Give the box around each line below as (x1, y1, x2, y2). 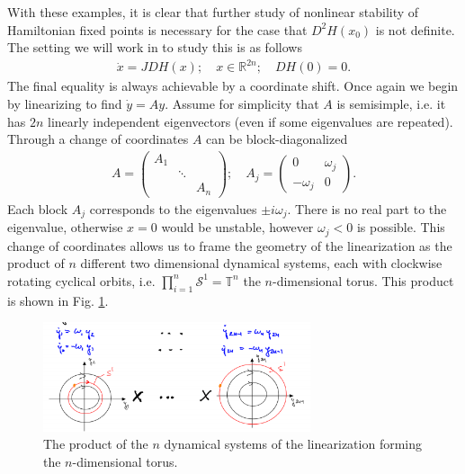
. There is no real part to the (287, 199, 447, 218)
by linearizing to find (7, 94, 122, 112)
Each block (7, 199, 68, 218)
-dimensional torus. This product (272, 271, 454, 290)
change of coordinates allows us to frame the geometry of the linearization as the (7, 236, 452, 255)
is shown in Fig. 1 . (7, 291, 109, 309)
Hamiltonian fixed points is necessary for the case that (7, 20, 308, 39)
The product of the (43, 434, 148, 453)
